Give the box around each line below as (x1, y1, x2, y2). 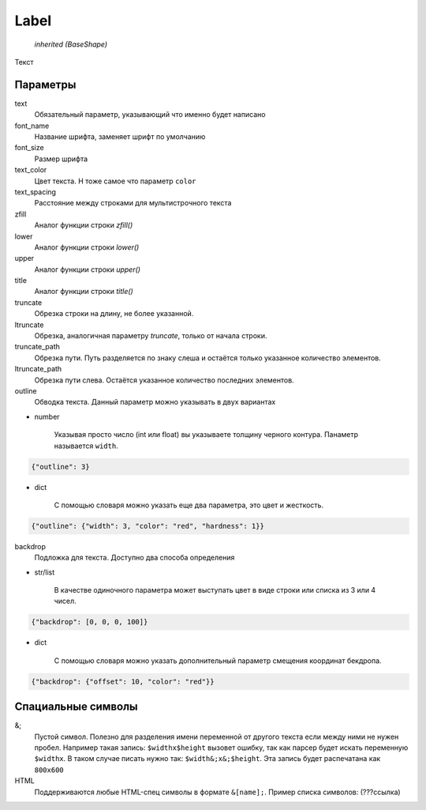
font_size (14, 143, 44, 153)
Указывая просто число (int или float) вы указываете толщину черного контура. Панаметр (54, 430, 359, 439)
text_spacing (14, 186, 57, 197)
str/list (34, 567, 55, 577)
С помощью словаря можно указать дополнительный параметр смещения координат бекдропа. (54, 656, 382, 665)
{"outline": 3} (31, 462, 90, 471)
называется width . (54, 441, 118, 450)
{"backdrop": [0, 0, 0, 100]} (31, 617, 148, 627)
